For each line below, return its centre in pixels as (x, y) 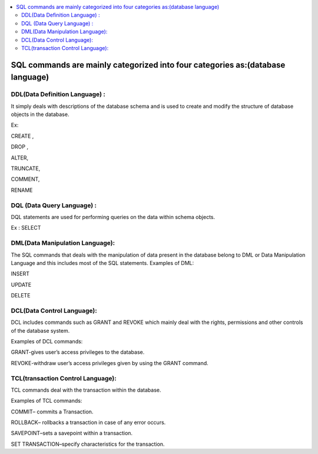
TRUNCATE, (26, 168)
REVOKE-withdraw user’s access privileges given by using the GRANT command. (110, 363)
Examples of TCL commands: (47, 401)
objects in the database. (40, 114)
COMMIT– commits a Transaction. (52, 412)
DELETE (21, 296)
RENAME (22, 190)
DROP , (20, 147)
